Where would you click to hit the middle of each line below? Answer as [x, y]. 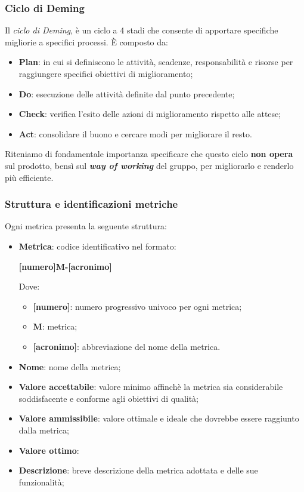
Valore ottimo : [49, 450]
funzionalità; [41, 482]
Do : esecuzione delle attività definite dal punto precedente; [127, 93]
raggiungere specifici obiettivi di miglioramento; [106, 73]
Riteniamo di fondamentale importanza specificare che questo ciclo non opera [149, 154]
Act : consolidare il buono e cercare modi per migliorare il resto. [135, 133]
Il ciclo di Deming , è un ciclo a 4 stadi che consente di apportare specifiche [142, 30]
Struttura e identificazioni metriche [91, 204]
